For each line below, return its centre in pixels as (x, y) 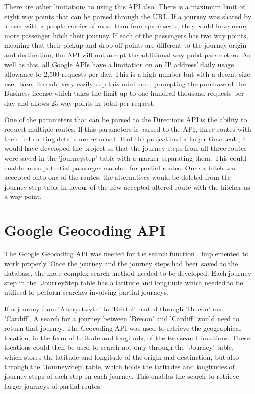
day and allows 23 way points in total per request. (80, 102)
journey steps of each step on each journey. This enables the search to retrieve (122, 376)
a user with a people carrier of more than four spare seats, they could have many (126, 26)
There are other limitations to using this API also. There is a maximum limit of (125, 6)
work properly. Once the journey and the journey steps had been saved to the (121, 263)
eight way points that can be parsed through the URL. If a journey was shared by (128, 16)
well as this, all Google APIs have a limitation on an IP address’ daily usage (119, 64)
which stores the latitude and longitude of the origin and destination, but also (122, 356)
